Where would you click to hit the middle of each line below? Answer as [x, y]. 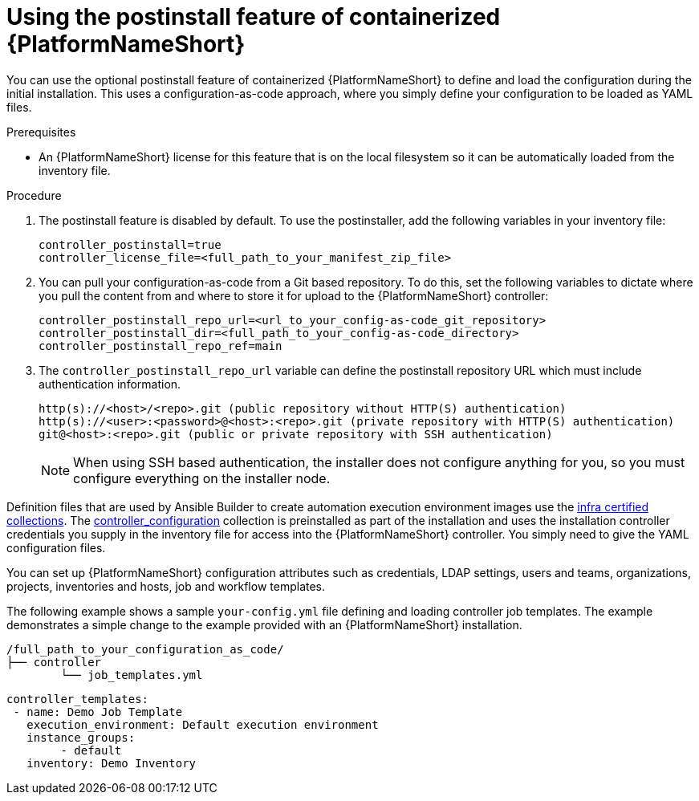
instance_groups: [81, 737]
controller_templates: [78, 699]
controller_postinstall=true [130, 244]
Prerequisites [41, 132]
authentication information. [110, 384]
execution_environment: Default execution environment [203, 724]
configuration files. [56, 547]
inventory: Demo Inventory [112, 763]
